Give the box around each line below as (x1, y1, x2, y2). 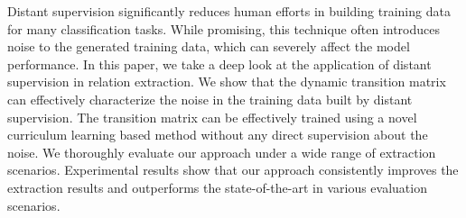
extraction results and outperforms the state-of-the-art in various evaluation (7, 177, 427, 196)
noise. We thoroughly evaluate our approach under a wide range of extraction (7, 142, 436, 161)
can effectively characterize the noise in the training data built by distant (7, 89, 413, 108)
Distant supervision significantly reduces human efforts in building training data (7, 2, 451, 20)
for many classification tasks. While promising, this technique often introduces (7, 19, 441, 38)
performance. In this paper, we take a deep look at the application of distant (7, 54, 432, 73)
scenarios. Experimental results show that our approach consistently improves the (7, 160, 459, 179)
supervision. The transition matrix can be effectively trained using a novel (7, 107, 417, 126)
